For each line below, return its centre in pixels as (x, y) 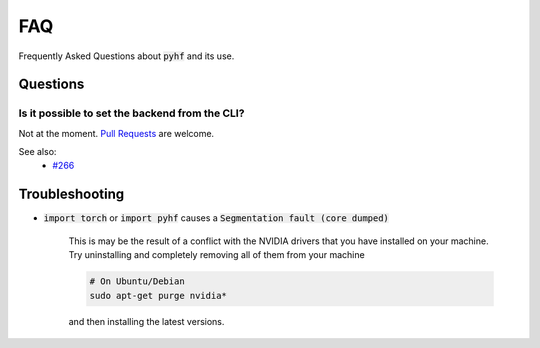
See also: (37, 152)
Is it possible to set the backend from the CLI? (131, 113)
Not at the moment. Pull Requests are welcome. (116, 133)
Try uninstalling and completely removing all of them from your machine (216, 255)
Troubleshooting (71, 194)
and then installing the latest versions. (146, 321)
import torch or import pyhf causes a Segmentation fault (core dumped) (216, 218)
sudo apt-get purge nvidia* (158, 295)
